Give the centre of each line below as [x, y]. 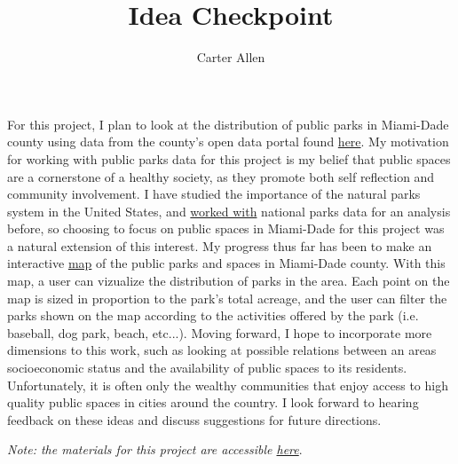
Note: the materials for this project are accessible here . [155, 449]
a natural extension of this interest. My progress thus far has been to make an [220, 245]
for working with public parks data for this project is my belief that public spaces [229, 158]
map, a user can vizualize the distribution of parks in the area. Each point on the [229, 281]
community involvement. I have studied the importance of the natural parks [214, 194]
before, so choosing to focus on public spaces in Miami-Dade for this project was [226, 228]
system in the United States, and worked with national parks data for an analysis [229, 211]
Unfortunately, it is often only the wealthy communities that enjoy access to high [228, 385]
